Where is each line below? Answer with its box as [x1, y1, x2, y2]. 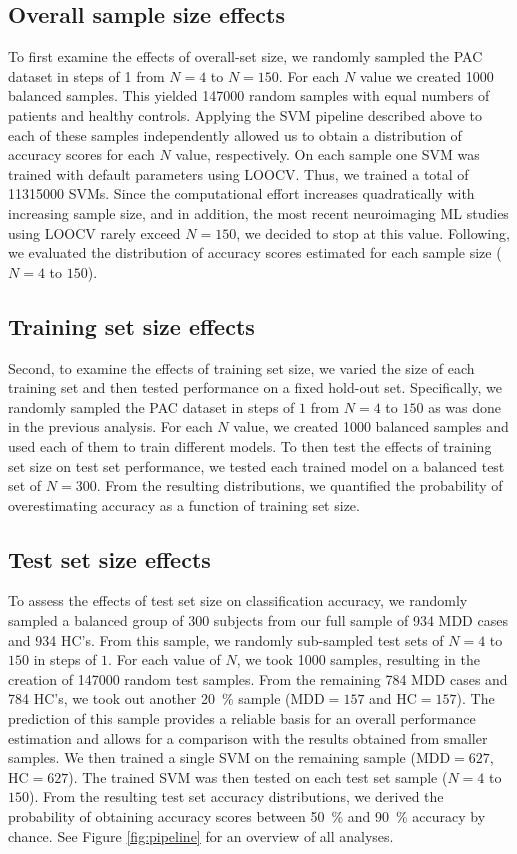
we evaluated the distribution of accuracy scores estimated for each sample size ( [8, 242, 502, 263]
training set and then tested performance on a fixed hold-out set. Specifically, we [8, 377, 502, 398]
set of [8, 475, 42, 496]
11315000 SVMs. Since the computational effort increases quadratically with [8, 183, 475, 204]
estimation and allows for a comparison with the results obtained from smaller [8, 727, 488, 748]
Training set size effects [8, 310, 255, 341]
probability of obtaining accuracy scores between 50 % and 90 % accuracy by [8, 806, 486, 827]
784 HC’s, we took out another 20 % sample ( [8, 688, 291, 709]
